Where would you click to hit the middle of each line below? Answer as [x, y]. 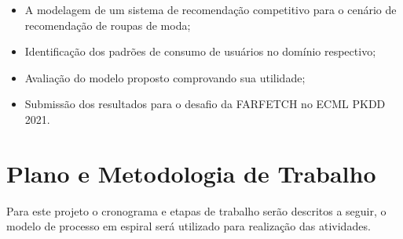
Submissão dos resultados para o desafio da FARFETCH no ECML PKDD [205, 104]
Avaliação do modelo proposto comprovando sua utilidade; [165, 77]
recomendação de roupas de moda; [108, 25]
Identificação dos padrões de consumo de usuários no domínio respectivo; [200, 51]
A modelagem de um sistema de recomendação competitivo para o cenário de [211, 9]
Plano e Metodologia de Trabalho [191, 173]
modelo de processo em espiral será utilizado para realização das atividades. [189, 226]
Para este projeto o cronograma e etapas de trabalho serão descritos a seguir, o [196, 210]
